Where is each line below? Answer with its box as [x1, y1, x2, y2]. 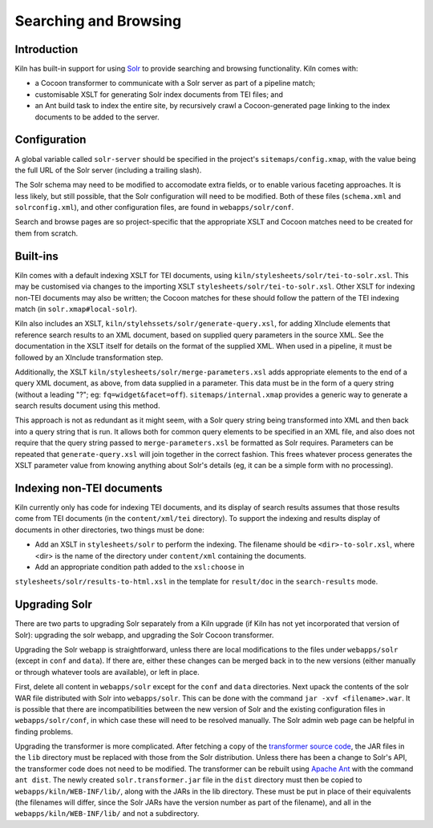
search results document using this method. [14, 401, 160, 410]
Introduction [14, 42, 79, 56]
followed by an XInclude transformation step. [14, 353, 164, 362]
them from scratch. [14, 228, 79, 238]
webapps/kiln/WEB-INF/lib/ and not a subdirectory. [14, 809, 200, 818]
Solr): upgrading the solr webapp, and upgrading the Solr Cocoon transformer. [14, 630, 274, 640]
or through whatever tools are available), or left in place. [14, 667, 200, 677]
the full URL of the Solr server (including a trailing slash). [14, 165, 202, 175]
